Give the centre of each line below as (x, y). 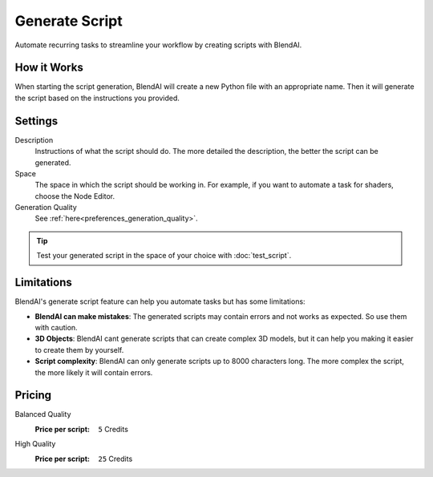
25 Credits (115, 459)
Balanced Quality (43, 414)
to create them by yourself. (79, 350)
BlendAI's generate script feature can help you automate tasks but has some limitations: (160, 301)
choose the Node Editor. (75, 196)
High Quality (35, 444)
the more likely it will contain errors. (94, 372)
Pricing (33, 396)
